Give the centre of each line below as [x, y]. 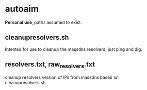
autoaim [22, 9]
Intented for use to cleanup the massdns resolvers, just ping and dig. [73, 49]
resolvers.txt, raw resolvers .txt [50, 65]
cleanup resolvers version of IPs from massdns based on [62, 77]
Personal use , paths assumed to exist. [43, 22]
